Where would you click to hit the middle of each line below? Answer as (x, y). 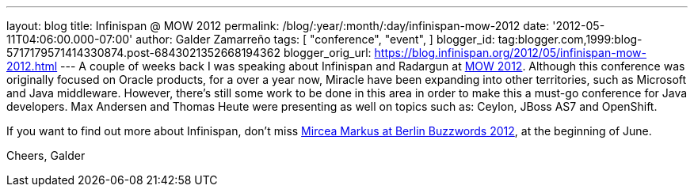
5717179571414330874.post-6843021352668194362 (143, 53)
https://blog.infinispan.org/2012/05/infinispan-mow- (510, 53)
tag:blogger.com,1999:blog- (570, 39)
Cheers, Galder (46, 155)
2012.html (32, 66)
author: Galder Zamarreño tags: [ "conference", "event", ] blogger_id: (315, 39)
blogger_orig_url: (327, 53)
